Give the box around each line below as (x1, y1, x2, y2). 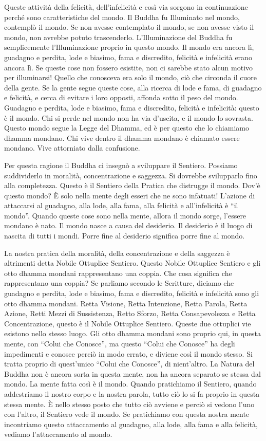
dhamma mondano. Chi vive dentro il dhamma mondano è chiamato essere (4, 132, 240, 143)
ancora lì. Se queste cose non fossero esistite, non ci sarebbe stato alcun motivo (4, 62, 253, 72)
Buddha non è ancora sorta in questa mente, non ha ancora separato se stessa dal (4, 368, 261, 379)
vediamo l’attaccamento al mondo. (4, 429, 112, 439)
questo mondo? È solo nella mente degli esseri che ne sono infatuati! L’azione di (4, 190, 255, 200)
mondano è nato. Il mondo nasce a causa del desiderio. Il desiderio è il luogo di (4, 220, 253, 231)
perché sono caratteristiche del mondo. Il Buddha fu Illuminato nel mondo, (4, 11, 240, 22)
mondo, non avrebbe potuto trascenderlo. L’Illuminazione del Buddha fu (4, 31, 233, 42)
